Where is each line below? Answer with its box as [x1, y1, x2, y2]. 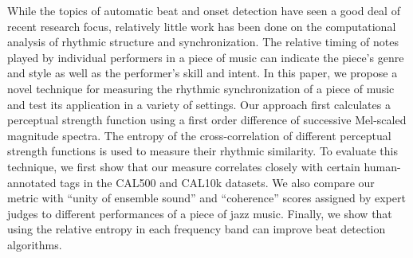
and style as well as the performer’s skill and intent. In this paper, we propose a [7, 64, 398, 81]
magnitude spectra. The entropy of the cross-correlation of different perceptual [7, 127, 391, 143]
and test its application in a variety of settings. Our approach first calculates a [7, 96, 391, 112]
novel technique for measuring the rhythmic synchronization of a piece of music [7, 80, 395, 96]
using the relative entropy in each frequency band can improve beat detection [7, 221, 386, 237]
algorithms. [7, 236, 62, 252]
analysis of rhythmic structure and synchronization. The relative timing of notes [7, 33, 399, 50]
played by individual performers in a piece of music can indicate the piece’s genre [7, 49, 404, 65]
